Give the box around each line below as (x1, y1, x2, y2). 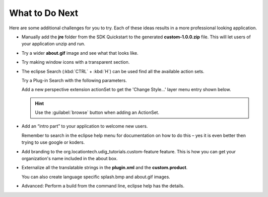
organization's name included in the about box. (21, 156, 118, 162)
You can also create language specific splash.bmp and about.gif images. (21, 174, 171, 180)
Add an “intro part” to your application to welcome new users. (21, 123, 148, 129)
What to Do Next (9, 7, 78, 18)
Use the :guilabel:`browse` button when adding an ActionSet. (35, 109, 160, 115)
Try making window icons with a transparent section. (21, 59, 130, 65)
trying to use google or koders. (21, 139, 85, 145)
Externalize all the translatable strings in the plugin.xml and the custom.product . (21, 165, 188, 171)
